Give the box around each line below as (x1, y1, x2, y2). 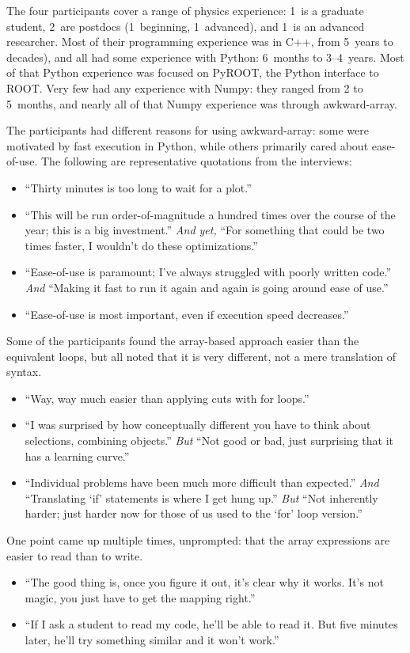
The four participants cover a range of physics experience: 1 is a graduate (6, 2, 364, 18)
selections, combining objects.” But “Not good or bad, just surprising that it (25, 432, 393, 449)
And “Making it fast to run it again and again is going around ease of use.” (25, 279, 389, 295)
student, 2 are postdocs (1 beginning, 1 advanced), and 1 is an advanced (6, 17, 365, 34)
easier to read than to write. (6, 547, 143, 564)
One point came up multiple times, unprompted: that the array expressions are (6, 532, 390, 549)
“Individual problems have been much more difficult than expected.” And (25, 474, 379, 491)
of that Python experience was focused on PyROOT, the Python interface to (6, 64, 379, 81)
